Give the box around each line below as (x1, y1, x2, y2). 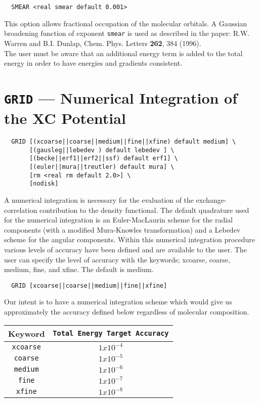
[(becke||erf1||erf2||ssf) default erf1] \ (29, 155, 178, 162)
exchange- (196, 195, 227, 205)
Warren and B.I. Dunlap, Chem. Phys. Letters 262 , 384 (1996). (4, 37, 201, 48)
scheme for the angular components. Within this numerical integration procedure (4, 234, 255, 245)
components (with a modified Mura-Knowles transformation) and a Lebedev (4, 224, 241, 235)
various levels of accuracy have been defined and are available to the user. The (4, 244, 247, 255)
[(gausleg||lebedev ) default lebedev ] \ (29, 146, 175, 154)
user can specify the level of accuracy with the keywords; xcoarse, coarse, (4, 254, 230, 264)
